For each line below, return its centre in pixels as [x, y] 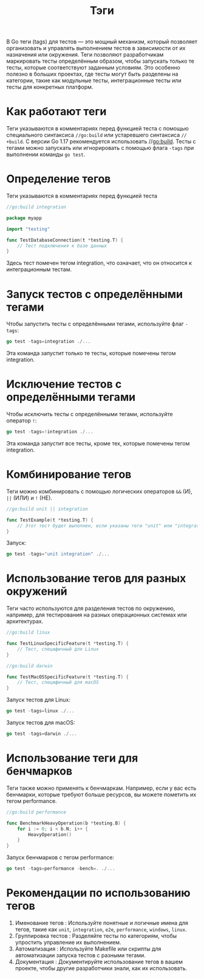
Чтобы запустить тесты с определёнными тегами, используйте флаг [95, 324]
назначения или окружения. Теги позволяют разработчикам [85, 55]
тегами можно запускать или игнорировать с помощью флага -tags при [100, 148]
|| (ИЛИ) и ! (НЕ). [29, 498]
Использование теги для [72, 758]
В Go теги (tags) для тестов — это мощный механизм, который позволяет [102, 42]
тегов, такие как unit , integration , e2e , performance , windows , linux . [101, 929]
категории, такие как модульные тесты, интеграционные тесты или [94, 80]
